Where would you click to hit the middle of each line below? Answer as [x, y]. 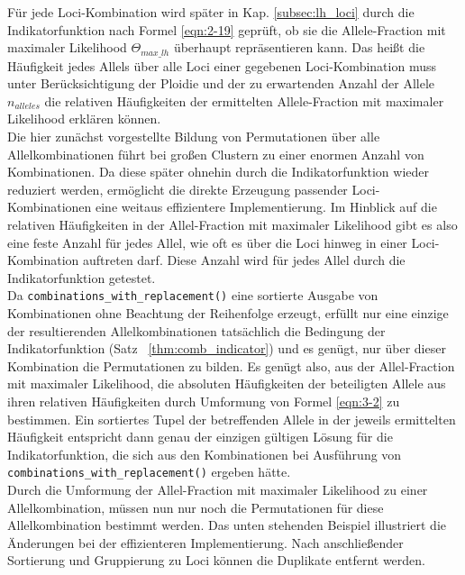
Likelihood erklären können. [84, 119]
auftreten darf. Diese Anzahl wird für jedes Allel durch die [244, 260]
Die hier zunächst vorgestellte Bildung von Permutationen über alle [194, 137]
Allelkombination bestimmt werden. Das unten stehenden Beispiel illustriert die [227, 525]
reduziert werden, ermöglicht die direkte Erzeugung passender [178, 189]
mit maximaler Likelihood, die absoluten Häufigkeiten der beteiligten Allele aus [227, 383]
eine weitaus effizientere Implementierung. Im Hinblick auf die [266, 207]
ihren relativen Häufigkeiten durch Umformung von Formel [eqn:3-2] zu [204, 401]
